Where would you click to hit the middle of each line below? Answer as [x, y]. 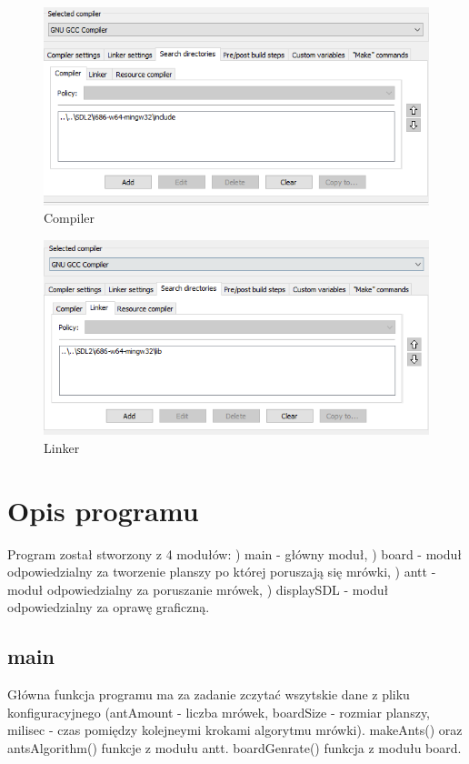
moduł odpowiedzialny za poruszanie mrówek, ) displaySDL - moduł [198, 589]
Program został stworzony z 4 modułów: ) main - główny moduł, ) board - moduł [234, 553]
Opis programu [103, 510]
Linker [62, 447]
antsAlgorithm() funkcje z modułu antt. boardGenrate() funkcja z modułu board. [234, 748]
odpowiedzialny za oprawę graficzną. [109, 607]
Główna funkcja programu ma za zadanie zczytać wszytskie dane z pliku [209, 694]
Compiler [70, 218]
